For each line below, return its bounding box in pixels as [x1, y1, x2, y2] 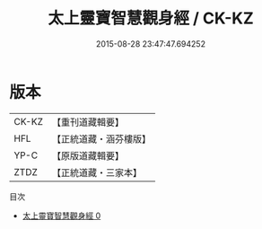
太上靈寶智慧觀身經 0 [22, 210, 101, 221]
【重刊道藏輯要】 [51, 116, 124, 128]
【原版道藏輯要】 [51, 149, 124, 162]
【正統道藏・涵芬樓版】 [51, 132, 151, 145]
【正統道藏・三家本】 [51, 166, 142, 179]
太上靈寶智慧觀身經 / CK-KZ [48, 8, 254, 29]
